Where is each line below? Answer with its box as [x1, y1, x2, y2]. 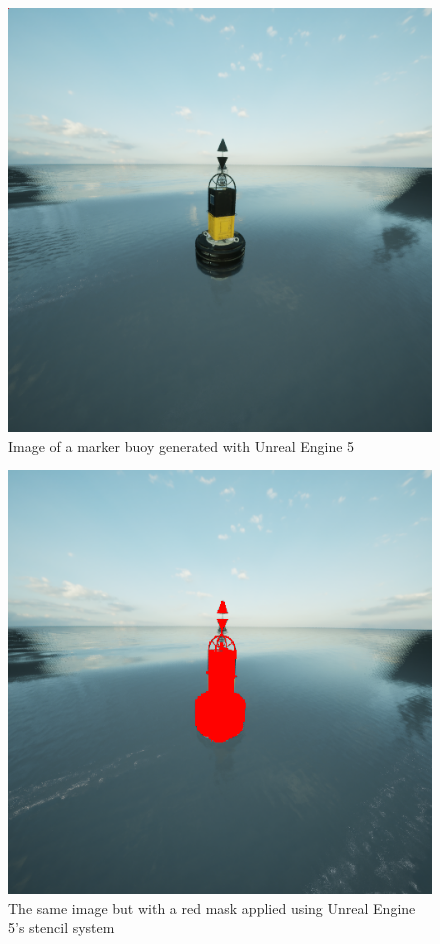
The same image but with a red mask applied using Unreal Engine [8, 897, 416, 918]
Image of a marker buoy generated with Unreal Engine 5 [8, 435, 355, 456]
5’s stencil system [8, 917, 115, 938]
